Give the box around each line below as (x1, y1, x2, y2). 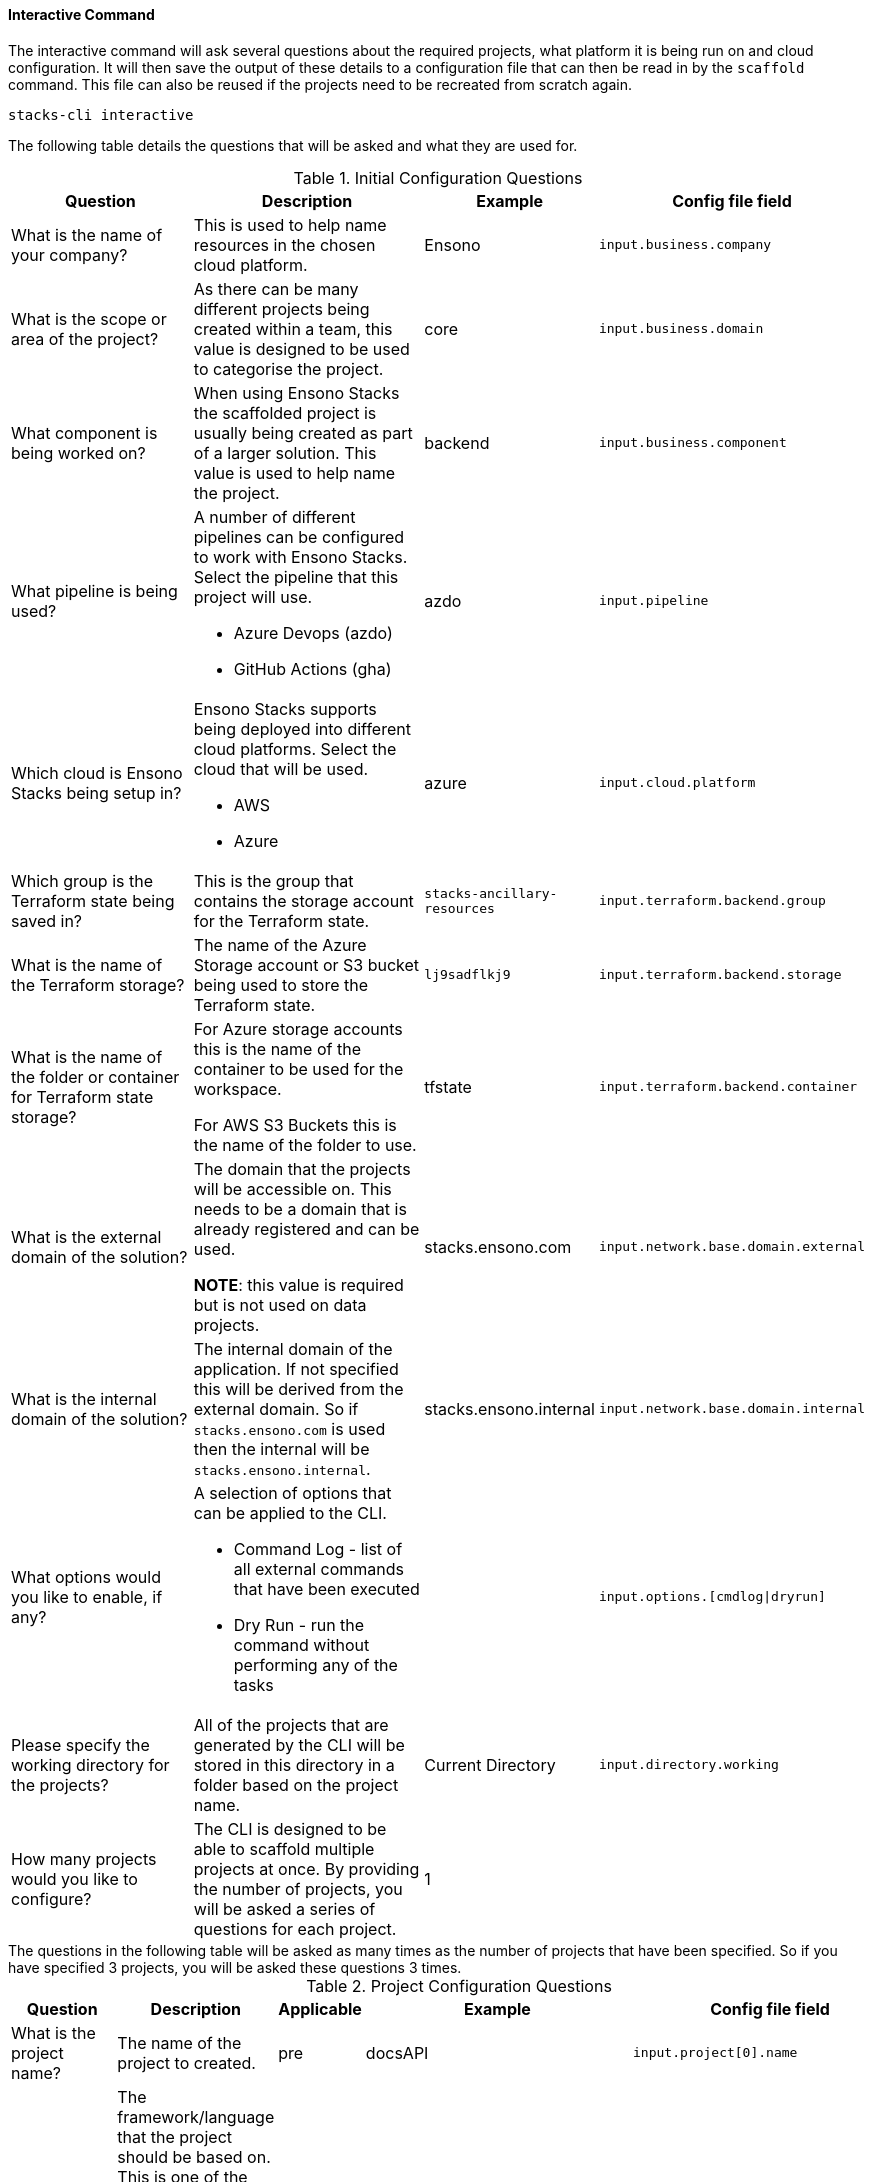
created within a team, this (193, 318, 393, 339)
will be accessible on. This (193, 1178, 392, 1199)
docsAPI (365, 2042, 429, 2063)
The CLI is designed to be (193, 1818, 387, 1839)
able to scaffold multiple (193, 1838, 375, 1859)
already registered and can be (193, 1218, 420, 1239)
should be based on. (117, 2146, 271, 2167)
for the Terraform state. (193, 910, 370, 931)
